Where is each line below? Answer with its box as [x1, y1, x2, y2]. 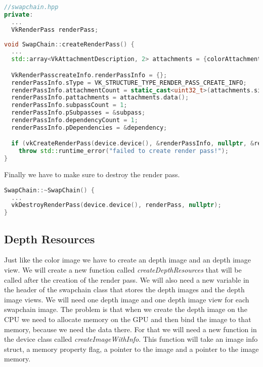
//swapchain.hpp [4, 4, 59, 11]
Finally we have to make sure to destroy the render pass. [4, 169, 180, 180]
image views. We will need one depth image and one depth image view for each [4, 294, 249, 304]
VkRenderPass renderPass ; [11, 26, 99, 33]
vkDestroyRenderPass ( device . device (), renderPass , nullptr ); [11, 201, 222, 209]
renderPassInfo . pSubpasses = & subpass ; [11, 109, 146, 117]
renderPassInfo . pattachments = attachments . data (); [11, 94, 189, 101]
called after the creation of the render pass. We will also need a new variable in [4, 274, 249, 285]
